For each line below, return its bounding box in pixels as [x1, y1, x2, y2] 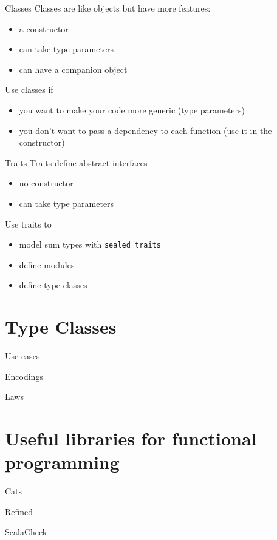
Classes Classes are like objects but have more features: [5, 2, 211, 14]
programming [5, 450, 120, 474]
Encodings [5, 370, 43, 382]
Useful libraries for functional [5, 426, 257, 451]
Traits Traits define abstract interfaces [5, 156, 148, 169]
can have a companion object [19, 62, 128, 75]
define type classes [19, 278, 87, 291]
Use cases [5, 349, 40, 362]
